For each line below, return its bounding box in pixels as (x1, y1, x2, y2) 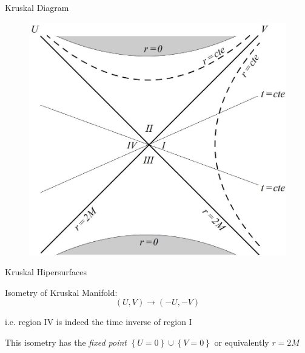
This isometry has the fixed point (5, 335, 127, 348)
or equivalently (214, 335, 269, 348)
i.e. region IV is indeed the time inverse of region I (5, 315, 192, 328)
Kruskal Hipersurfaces (5, 266, 87, 278)
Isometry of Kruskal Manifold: (5, 286, 118, 298)
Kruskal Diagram (5, 1, 69, 13)
